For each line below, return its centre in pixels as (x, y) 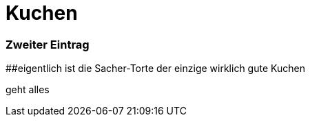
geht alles (28, 90)
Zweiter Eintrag (48, 44)
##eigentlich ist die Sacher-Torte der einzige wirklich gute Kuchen (155, 69)
